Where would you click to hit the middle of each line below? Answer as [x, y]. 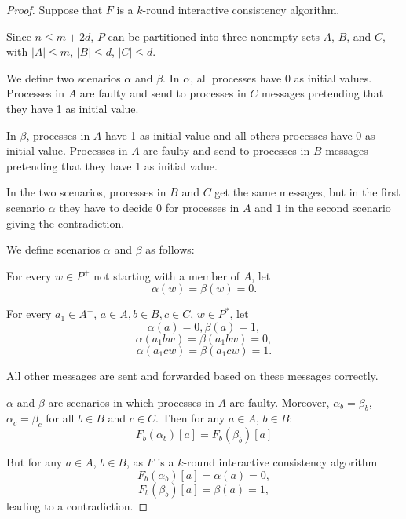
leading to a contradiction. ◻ [77, 505]
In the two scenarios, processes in [86, 192]
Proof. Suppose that [55, 9]
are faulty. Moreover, [280, 402]
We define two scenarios [64, 77]
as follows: [170, 249]
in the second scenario [338, 207]
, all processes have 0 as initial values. [281, 77]
